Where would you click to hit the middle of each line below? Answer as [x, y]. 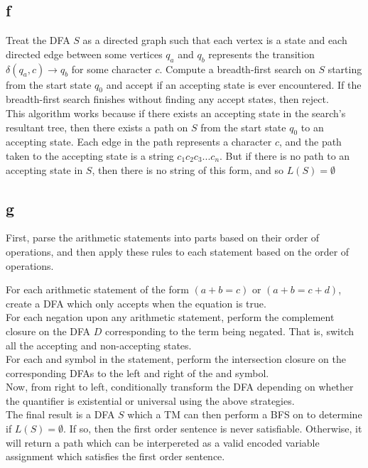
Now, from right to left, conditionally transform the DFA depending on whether [180, 387]
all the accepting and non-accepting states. [99, 345]
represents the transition [261, 54]
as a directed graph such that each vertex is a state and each [215, 40]
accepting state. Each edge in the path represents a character [139, 142]
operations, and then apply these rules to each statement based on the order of [178, 251]
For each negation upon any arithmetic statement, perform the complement [170, 317]
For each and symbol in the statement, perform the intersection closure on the [176, 359]
